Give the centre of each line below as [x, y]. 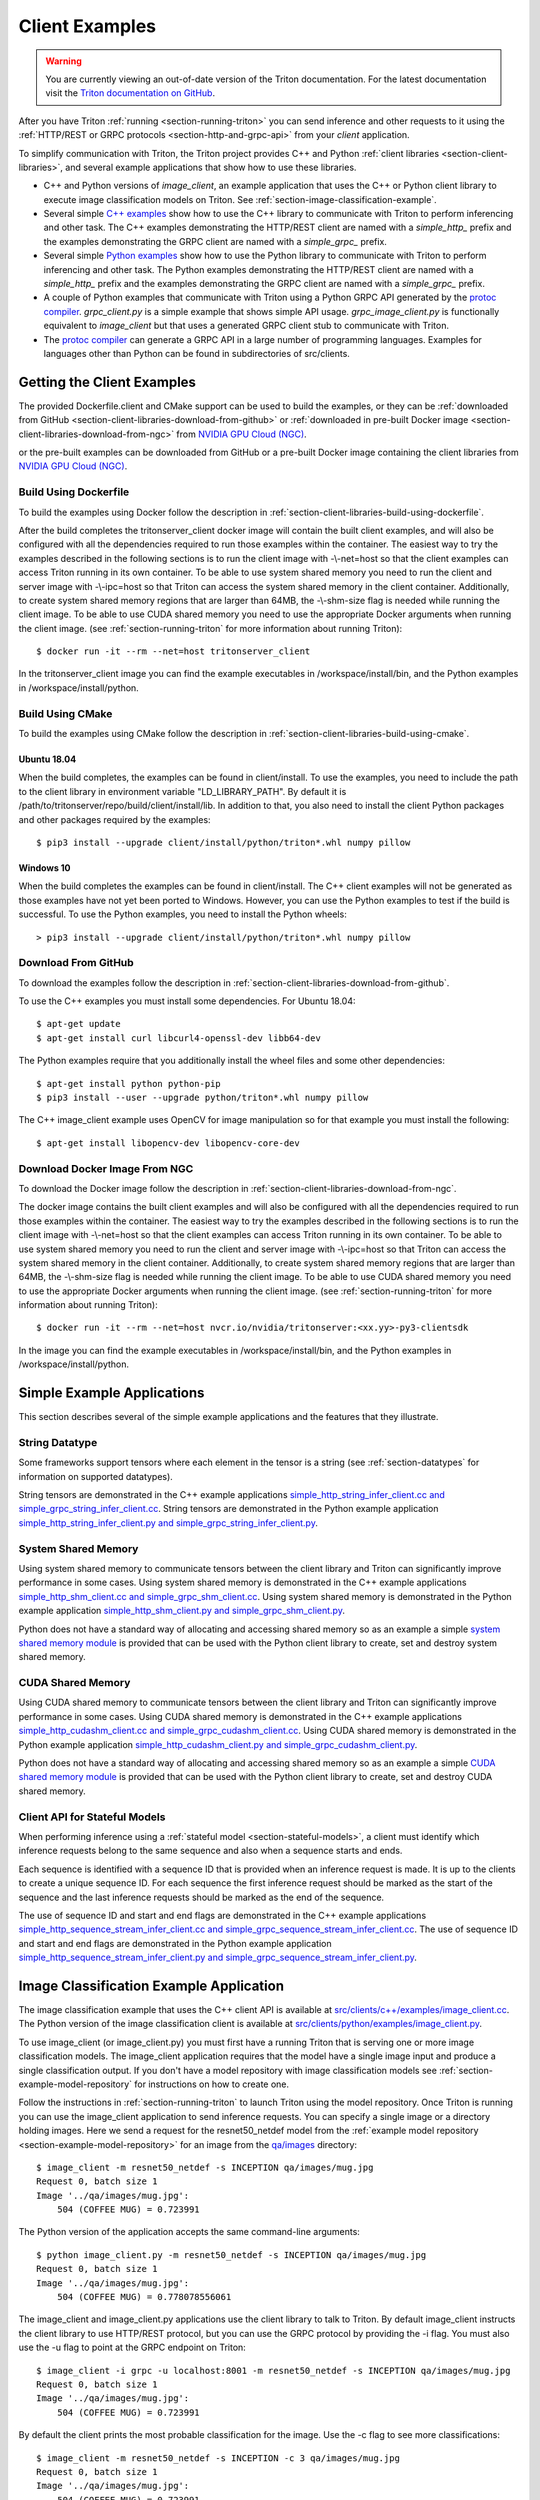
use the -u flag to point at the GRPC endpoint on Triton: [132, 2347]
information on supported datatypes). [96, 1476]
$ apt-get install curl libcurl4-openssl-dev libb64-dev [179, 1038]
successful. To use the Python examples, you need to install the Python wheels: [182, 914]
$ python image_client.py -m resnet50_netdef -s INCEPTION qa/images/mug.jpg [231, 2254]
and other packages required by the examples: [114, 819]
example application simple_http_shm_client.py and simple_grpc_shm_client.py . [181, 1611]
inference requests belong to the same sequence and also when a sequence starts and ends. [210, 1851]
